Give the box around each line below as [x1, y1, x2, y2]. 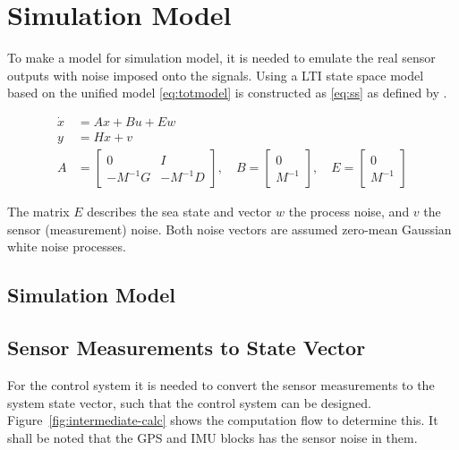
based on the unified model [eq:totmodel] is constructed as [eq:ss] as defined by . [7, 83, 447, 102]
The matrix [7, 202, 70, 221]
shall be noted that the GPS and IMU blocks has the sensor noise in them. [7, 428, 418, 446]
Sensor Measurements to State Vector [7, 334, 366, 361]
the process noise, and [288, 202, 410, 221]
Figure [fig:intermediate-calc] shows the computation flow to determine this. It [7, 411, 438, 429]
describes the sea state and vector [87, 202, 272, 221]
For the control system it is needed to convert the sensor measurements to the [7, 375, 435, 394]
